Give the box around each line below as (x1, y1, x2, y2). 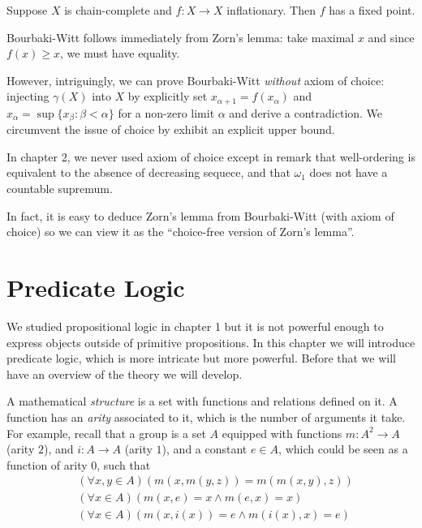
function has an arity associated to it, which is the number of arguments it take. (6, 408, 406, 425)
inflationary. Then (226, 2, 316, 18)
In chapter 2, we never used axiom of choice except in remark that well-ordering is (6, 148, 416, 165)
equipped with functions (222, 424, 342, 441)
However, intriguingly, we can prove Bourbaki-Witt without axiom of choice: (6, 71, 385, 88)
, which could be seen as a (278, 440, 408, 457)
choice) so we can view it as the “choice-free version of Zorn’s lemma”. (6, 223, 355, 240)
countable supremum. (6, 180, 113, 197)
